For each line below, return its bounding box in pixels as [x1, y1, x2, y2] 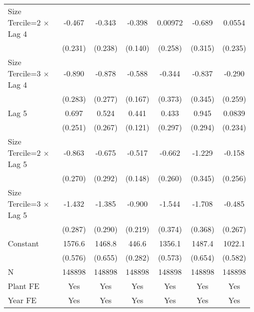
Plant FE [8, 280, 40, 291]
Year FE [8, 294, 37, 306]
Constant [8, 238, 39, 249]
